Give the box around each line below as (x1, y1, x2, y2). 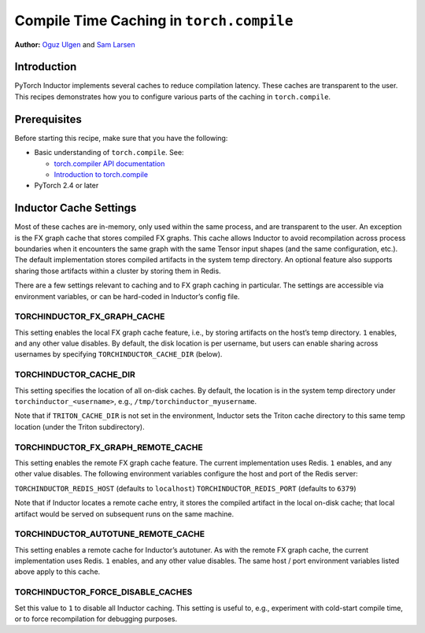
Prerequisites (14, 113, 82, 126)
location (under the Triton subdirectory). (14, 422, 145, 431)
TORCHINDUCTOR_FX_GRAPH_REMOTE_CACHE (14, 442, 204, 453)
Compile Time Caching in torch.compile (14, 12, 294, 29)
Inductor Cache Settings (14, 202, 137, 215)
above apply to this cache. (14, 567, 101, 576)
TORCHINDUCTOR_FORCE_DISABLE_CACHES (14, 587, 193, 598)
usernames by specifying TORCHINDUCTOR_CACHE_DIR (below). (14, 350, 223, 359)
